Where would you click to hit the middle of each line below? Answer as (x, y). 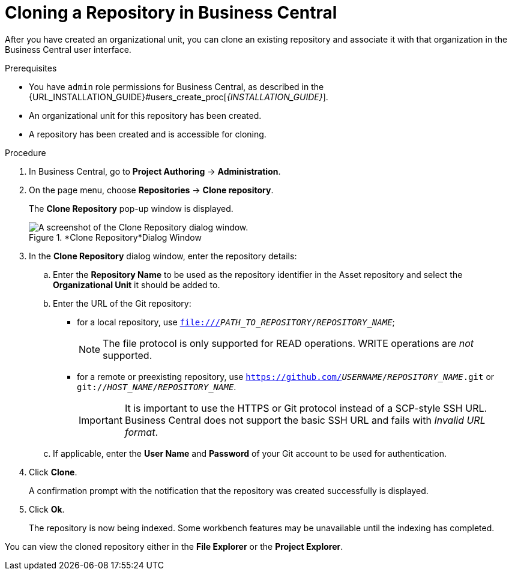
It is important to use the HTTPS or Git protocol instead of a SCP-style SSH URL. (306, 408)
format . (141, 432)
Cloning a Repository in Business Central (171, 13)
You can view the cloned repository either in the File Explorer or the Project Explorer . (174, 546)
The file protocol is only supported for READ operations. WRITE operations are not (288, 343)
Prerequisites (31, 68)
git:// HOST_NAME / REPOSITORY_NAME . (157, 387)
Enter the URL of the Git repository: (122, 303)
